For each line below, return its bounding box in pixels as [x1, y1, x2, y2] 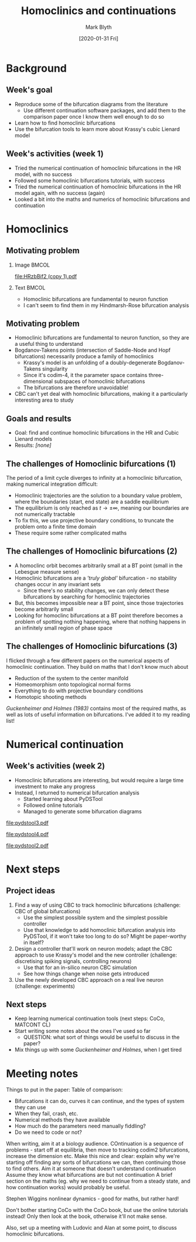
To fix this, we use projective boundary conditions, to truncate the [14, 517, 174, 524]
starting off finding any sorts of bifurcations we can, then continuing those [6, 1159, 186, 1166]
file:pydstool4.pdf [6, 830, 49, 837]
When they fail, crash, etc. [14, 1110, 78, 1117]
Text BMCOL [14, 284, 46, 291]
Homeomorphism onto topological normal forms [14, 681, 131, 688]
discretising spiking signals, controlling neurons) [14, 957, 132, 964]
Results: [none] [14, 442, 52, 449]
